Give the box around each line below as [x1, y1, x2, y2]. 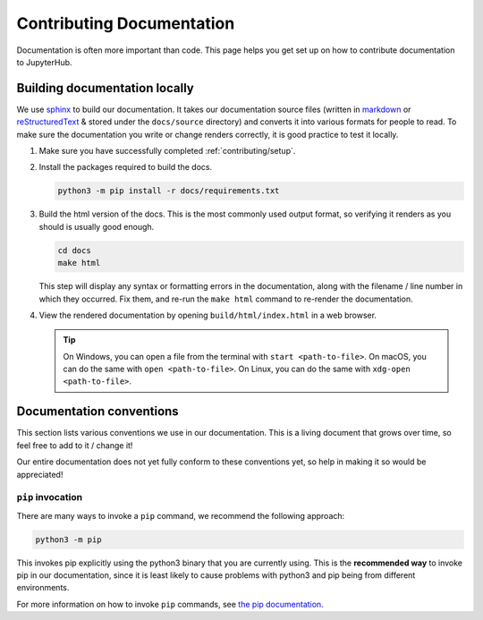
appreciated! [16, 469, 64, 480]
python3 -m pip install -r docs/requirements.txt [57, 186, 280, 196]
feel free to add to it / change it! [16, 439, 133, 451]
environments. [16, 582, 70, 593]
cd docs [57, 245, 91, 255]
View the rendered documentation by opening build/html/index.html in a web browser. [38, 310, 377, 320]
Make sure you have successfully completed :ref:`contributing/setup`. [38, 146, 296, 157]
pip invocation [16, 491, 83, 504]
